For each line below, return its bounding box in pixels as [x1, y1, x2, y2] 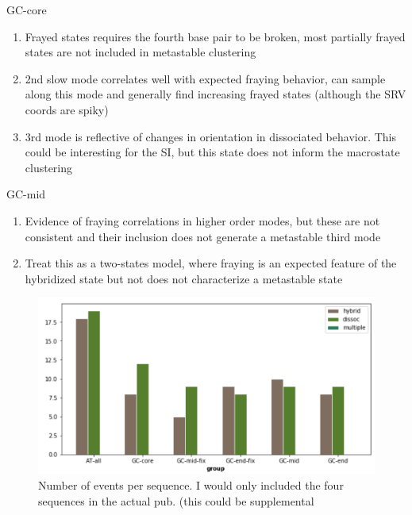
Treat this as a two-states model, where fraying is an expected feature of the [25, 255, 397, 271]
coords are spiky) [25, 101, 109, 117]
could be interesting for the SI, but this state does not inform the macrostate [25, 144, 400, 160]
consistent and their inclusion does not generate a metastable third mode [25, 228, 381, 244]
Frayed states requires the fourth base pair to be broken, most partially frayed [25, 28, 406, 44]
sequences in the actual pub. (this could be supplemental [38, 492, 314, 509]
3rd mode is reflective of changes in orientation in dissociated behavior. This [25, 128, 397, 144]
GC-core [6, 2, 47, 17]
